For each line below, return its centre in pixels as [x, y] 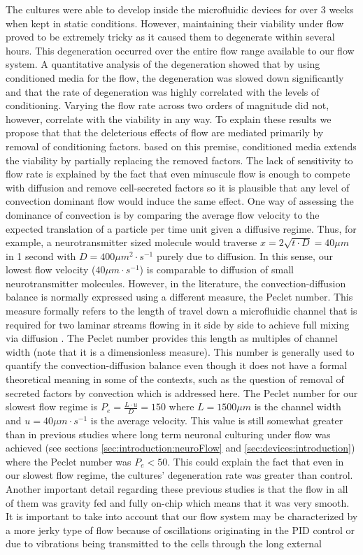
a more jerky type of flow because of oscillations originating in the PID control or [180, 529]
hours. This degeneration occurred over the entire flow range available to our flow [180, 50]
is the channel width [298, 406]
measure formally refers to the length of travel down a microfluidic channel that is [181, 311]
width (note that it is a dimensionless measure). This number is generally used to [180, 351]
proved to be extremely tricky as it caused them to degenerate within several [170, 37]
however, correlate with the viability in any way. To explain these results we [169, 118]
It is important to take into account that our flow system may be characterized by [182, 516]
